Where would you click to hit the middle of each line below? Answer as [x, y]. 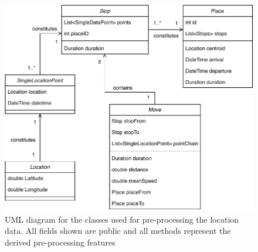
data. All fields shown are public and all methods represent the [118, 231]
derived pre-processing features [60, 242]
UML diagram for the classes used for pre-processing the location [122, 219]
